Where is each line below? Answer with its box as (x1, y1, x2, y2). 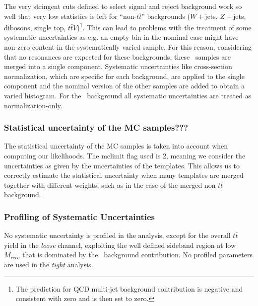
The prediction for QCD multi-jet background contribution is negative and (15, 283, 243, 294)
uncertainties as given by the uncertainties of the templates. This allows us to (4, 160, 240, 170)
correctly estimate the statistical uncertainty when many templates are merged (4, 170, 244, 180)
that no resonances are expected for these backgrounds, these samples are (4, 51, 231, 62)
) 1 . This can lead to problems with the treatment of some (77, 21, 252, 32)
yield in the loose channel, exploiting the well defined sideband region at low (4, 239, 236, 250)
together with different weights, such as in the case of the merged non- (4, 179, 218, 190)
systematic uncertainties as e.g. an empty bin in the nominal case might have (4, 32, 239, 42)
